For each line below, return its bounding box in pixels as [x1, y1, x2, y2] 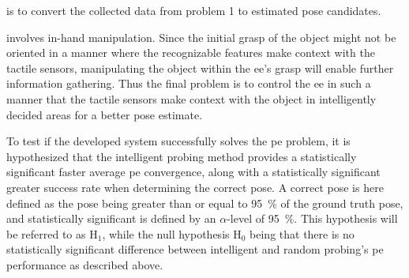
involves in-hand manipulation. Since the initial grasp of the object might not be [6, 28, 396, 45]
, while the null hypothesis [102, 225, 230, 242]
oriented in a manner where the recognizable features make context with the [6, 44, 375, 61]
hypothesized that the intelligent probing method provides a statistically [6, 148, 357, 164]
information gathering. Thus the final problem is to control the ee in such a [6, 75, 371, 92]
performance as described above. [6, 256, 163, 272]
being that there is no [250, 225, 355, 242]
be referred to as [6, 225, 86, 242]
